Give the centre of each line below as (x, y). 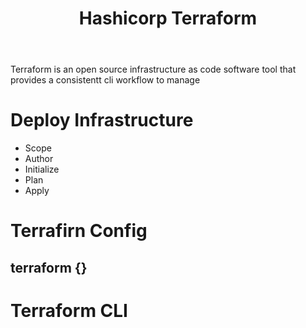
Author (39, 159)
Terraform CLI (69, 310)
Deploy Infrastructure (102, 120)
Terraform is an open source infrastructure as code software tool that (153, 69)
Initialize (42, 169)
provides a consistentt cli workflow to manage (105, 80)
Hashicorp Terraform (168, 18)
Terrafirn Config (79, 231)
